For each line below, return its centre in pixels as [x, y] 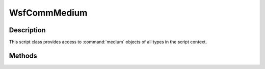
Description [27, 30]
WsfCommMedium [48, 13]
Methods [23, 56]
